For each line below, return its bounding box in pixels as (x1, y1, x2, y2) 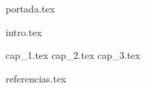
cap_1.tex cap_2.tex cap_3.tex (6, 48, 140, 62)
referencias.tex (6, 71, 67, 85)
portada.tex (6, 1, 55, 15)
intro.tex (6, 24, 42, 39)
